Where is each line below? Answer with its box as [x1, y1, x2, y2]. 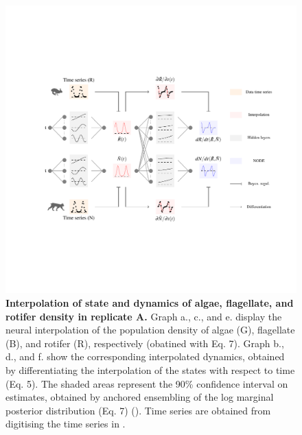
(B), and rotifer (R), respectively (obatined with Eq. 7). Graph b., [5, 336, 284, 350]
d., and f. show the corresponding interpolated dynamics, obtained [5, 349, 285, 364]
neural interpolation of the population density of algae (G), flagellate [5, 322, 295, 337]
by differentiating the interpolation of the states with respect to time [5, 363, 295, 377]
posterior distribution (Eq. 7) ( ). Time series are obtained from [5, 403, 271, 417]
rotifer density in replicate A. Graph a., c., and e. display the [5, 309, 282, 323]
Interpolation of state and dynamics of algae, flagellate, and [5, 296, 294, 310]
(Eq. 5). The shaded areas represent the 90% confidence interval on [5, 376, 288, 390]
